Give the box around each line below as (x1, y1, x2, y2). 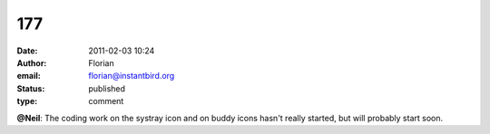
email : (16, 71, 41, 81)
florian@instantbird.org (88, 71, 175, 81)
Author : (16, 57, 47, 68)
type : (16, 96, 38, 107)
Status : (16, 82, 45, 94)
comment (88, 96, 124, 107)
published (88, 82, 126, 94)
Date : (16, 45, 38, 56)
